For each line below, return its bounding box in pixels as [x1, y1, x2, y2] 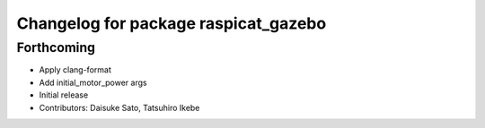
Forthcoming [16, 39, 96, 55]
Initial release [39, 90, 89, 100]
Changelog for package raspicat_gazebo [16, 13, 327, 33]
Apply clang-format [39, 64, 111, 75]
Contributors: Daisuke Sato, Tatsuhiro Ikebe [39, 102, 200, 113]
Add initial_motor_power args [39, 77, 147, 88]
